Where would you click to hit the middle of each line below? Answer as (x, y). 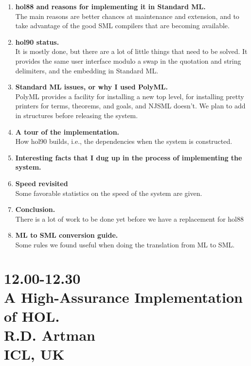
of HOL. (32, 316)
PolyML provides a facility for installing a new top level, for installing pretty (130, 96)
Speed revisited (42, 183)
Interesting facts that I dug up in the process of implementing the (129, 157)
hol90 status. (37, 42)
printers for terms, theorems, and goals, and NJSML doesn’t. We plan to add (130, 106)
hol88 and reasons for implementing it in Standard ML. (110, 6)
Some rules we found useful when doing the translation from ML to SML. (125, 244)
